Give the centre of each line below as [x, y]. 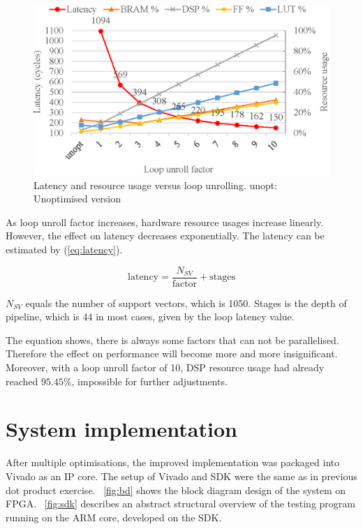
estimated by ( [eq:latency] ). [64, 249]
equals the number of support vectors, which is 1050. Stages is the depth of [186, 303]
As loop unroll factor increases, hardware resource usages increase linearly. [165, 222]
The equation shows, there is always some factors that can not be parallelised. [172, 340]
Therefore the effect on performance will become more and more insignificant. [172, 353]
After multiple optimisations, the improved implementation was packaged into [173, 462]
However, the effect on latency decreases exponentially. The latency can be [165, 236]
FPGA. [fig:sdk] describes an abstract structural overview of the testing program [180, 504]
